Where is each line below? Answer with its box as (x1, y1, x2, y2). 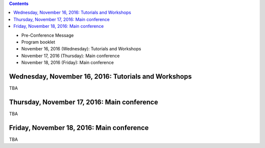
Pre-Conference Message (21, 32, 74, 38)
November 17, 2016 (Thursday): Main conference (21, 53, 120, 59)
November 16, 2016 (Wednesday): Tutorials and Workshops (21, 46, 141, 52)
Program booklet (21, 39, 55, 45)
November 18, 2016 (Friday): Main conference (21, 60, 114, 65)
